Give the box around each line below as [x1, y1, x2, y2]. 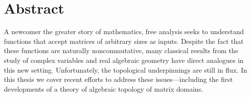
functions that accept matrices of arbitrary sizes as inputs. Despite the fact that [4, 36, 244, 46]
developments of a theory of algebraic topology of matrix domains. [4, 83, 204, 94]
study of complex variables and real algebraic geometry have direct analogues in [4, 55, 244, 65]
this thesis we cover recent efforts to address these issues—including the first [4, 74, 233, 84]
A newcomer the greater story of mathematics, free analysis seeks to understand [4, 26, 244, 37]
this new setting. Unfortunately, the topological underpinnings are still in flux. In [4, 64, 248, 75]
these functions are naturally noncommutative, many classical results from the [4, 45, 238, 56]
